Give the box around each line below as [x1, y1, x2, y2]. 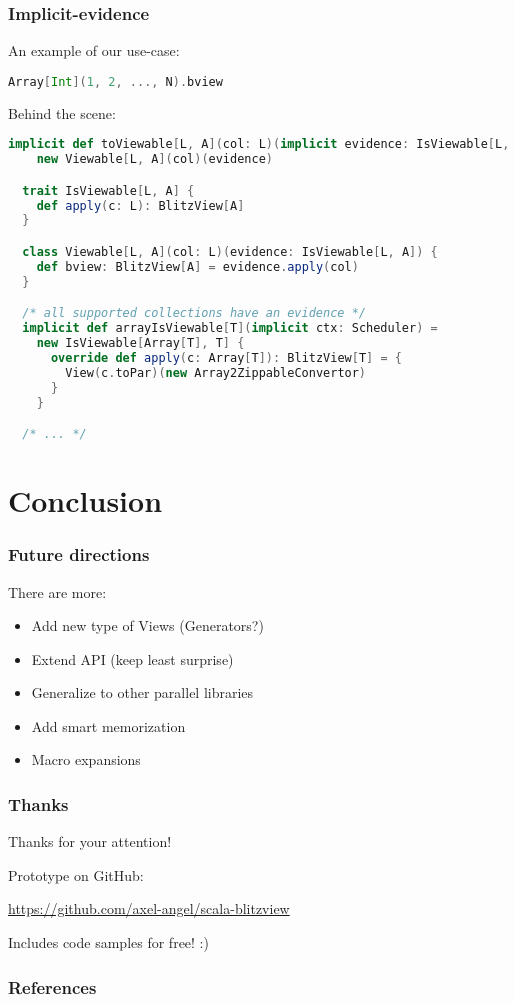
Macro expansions [31, 749, 141, 770]
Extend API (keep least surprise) [31, 648, 234, 669]
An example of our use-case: [8, 40, 180, 61]
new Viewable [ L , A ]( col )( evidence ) [36, 152, 273, 167]
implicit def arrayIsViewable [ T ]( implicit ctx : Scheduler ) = [22, 321, 438, 336]
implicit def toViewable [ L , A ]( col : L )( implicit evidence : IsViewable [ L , [8, 137, 510, 152]
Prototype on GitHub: [8, 864, 144, 885]
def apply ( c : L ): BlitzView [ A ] [36, 198, 245, 213]
